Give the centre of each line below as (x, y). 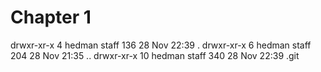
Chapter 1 (51, 17)
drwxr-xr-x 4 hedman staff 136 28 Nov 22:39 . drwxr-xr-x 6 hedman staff (161, 45)
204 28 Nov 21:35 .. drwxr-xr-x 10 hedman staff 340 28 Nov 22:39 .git (155, 55)
